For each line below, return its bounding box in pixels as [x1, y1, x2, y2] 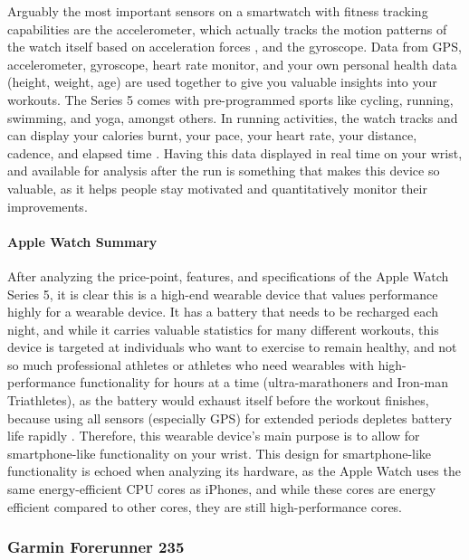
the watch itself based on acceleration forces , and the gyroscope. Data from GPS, [7, 37, 462, 56]
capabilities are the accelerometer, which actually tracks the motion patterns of [7, 19, 447, 38]
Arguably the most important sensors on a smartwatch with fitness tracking [7, 2, 428, 20]
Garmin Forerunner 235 [7, 536, 185, 558]
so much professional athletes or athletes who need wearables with [7, 355, 374, 374]
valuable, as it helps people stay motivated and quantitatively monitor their [7, 178, 427, 197]
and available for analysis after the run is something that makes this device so [7, 161, 440, 180]
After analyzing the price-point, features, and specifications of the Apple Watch [7, 266, 449, 285]
